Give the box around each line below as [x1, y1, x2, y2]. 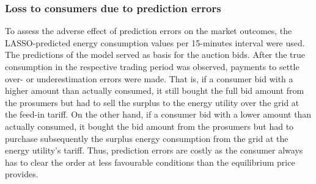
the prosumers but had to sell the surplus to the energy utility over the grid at [5, 96, 299, 108]
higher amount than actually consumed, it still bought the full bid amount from [5, 84, 304, 97]
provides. [5, 168, 39, 180]
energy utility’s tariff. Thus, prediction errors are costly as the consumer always [5, 144, 303, 157]
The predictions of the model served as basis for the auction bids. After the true [5, 48, 306, 61]
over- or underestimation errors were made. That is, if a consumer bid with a [5, 72, 293, 85]
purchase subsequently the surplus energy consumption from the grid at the [5, 132, 288, 144]
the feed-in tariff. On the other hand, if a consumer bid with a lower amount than [5, 108, 312, 121]
